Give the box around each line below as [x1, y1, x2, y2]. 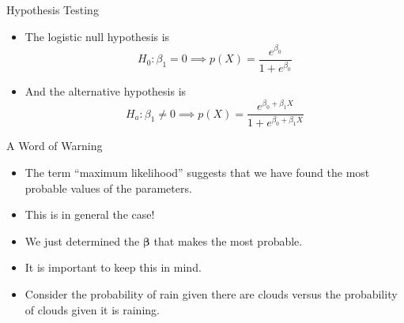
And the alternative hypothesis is [25, 83, 187, 99]
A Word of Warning [6, 137, 103, 154]
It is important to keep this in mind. [25, 259, 202, 276]
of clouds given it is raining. [25, 301, 160, 317]
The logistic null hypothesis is [25, 28, 170, 44]
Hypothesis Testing [6, 2, 99, 17]
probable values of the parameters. [25, 179, 192, 196]
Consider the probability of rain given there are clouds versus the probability [25, 285, 398, 302]
